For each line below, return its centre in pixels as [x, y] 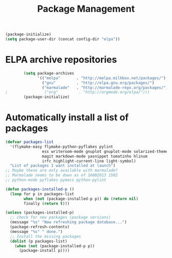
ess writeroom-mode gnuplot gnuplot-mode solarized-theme [105, 151]
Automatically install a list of [67, 118]
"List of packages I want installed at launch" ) [63, 166]
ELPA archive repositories [61, 60]
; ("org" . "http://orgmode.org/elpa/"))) [78, 92]
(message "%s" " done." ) [36, 231]
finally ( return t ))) [47, 203]
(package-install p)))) [44, 251]
